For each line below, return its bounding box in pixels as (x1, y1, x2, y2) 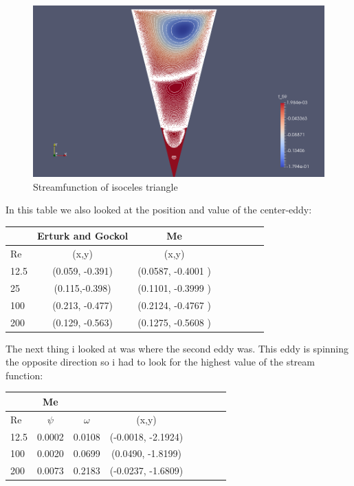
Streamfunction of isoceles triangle (33, 179, 178, 193)
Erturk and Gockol (36, 229, 129, 243)
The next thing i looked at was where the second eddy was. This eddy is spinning (5, 341, 349, 355)
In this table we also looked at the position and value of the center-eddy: (5, 202, 312, 217)
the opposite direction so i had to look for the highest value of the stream (5, 355, 315, 369)
